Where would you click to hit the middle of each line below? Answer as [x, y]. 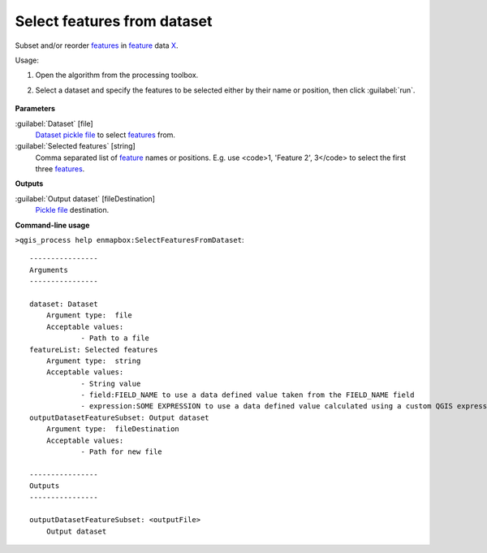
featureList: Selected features [94, 350]
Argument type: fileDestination [113, 429]
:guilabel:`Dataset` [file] [54, 123]
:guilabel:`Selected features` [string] [75, 146]
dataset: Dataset [64, 304]
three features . [60, 169]
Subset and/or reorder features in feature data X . [97, 45]
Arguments [49, 270]
